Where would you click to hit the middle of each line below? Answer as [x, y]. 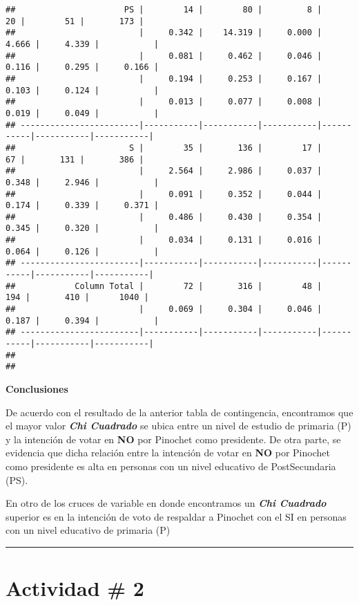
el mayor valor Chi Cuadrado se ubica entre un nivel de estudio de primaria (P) [178, 426]
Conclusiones [37, 389]
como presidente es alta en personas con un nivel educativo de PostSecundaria [171, 466]
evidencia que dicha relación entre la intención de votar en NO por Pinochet [168, 453]
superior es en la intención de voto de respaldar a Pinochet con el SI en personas [176, 516]
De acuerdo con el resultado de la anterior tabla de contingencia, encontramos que [179, 412]
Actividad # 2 [75, 588]
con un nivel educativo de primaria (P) [88, 530]
